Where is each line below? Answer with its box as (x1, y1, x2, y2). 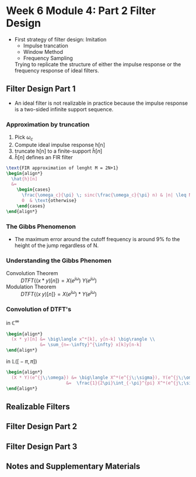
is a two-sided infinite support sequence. (14, 105, 114, 112)
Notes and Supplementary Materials (6, 461, 141, 472)
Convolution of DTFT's (6, 305, 72, 313)
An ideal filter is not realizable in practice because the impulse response (14, 99, 188, 107)
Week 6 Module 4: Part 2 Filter (6, 4, 156, 18)
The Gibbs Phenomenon (6, 222, 76, 231)
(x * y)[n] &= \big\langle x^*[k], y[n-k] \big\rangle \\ (11, 337, 156, 342)
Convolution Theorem (6, 270, 58, 277)
